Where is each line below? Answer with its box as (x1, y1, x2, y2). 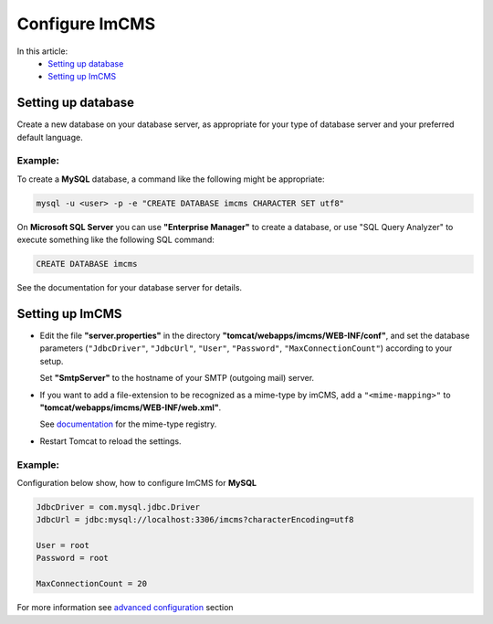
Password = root (36, 553, 110, 564)
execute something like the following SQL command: (16, 234, 215, 246)
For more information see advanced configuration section (16, 602, 234, 613)
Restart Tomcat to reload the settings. (39, 435, 182, 447)
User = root (36, 540, 90, 551)
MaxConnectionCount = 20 (36, 578, 148, 589)
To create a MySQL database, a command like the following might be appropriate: (16, 174, 325, 185)
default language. (16, 132, 83, 143)
